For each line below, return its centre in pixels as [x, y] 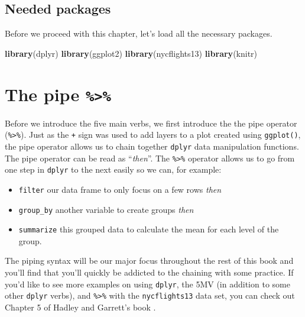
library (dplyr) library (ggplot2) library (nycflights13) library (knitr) [131, 53]
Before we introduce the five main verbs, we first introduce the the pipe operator [151, 123]
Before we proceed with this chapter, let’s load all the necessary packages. [139, 33]
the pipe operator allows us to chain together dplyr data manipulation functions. [152, 146]
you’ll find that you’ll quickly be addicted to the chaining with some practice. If [149, 272]
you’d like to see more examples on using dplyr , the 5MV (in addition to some [147, 284]
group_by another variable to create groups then [106, 209]
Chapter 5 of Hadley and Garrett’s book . [80, 307]
